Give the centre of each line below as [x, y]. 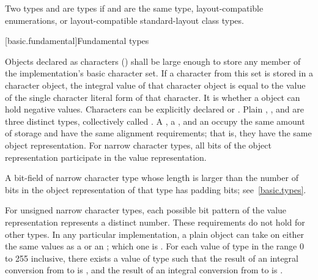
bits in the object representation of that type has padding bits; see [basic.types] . [156, 189]
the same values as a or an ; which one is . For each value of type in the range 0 [154, 246]
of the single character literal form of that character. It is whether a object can [153, 97]
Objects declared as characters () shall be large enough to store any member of [153, 61]
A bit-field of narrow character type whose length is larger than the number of [152, 178]
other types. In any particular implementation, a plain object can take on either [155, 234]
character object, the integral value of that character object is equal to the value [155, 85]
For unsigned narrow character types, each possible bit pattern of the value [146, 210]
